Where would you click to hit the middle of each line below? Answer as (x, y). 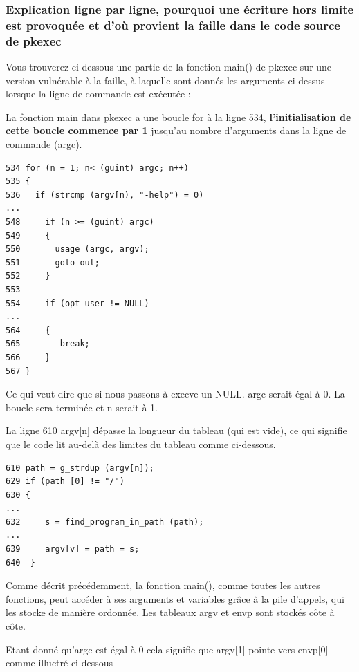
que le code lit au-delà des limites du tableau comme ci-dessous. (141, 444)
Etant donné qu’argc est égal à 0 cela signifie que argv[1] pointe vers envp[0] (167, 649)
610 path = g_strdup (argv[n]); (80, 468)
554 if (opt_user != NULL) (77, 303)
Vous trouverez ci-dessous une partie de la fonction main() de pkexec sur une (169, 67)
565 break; (48, 344)
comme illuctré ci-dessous (59, 663)
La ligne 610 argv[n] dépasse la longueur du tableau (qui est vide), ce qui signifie (176, 430)
